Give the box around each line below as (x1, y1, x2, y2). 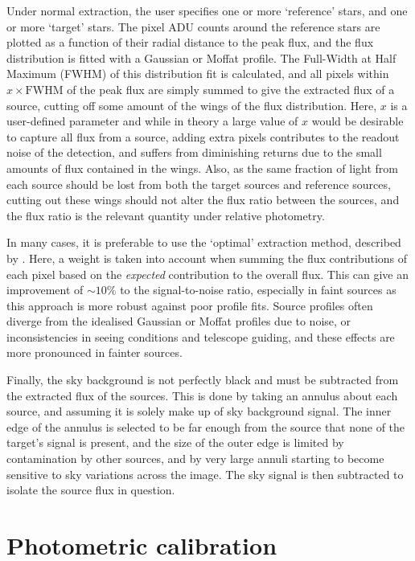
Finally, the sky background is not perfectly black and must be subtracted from (6, 371, 399, 388)
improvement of (6, 281, 84, 298)
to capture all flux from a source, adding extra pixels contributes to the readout (6, 128, 400, 145)
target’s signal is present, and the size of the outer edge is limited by (6, 434, 344, 451)
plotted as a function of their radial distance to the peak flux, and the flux (6, 34, 374, 51)
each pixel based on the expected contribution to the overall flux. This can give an (6, 265, 409, 282)
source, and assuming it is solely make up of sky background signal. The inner (6, 403, 392, 420)
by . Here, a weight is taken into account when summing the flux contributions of (6, 249, 408, 266)
